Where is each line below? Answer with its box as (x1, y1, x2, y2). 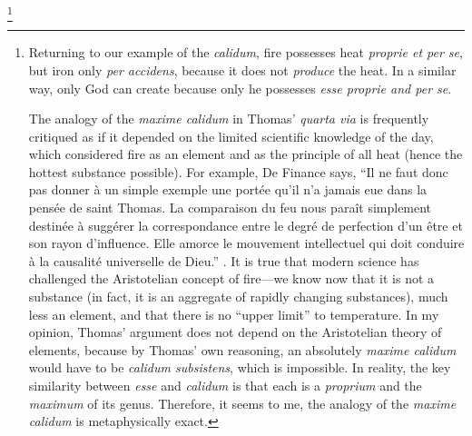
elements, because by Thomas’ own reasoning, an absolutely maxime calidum (28, 340, 457, 359)
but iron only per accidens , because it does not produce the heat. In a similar (28, 60, 457, 79)
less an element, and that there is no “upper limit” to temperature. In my (28, 304, 439, 323)
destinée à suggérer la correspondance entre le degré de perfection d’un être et (28, 215, 463, 234)
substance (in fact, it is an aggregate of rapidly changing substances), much (28, 287, 448, 306)
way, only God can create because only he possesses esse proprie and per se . (28, 78, 452, 97)
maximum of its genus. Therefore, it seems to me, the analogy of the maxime (28, 393, 457, 412)
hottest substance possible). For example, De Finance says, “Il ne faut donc (28, 162, 448, 181)
